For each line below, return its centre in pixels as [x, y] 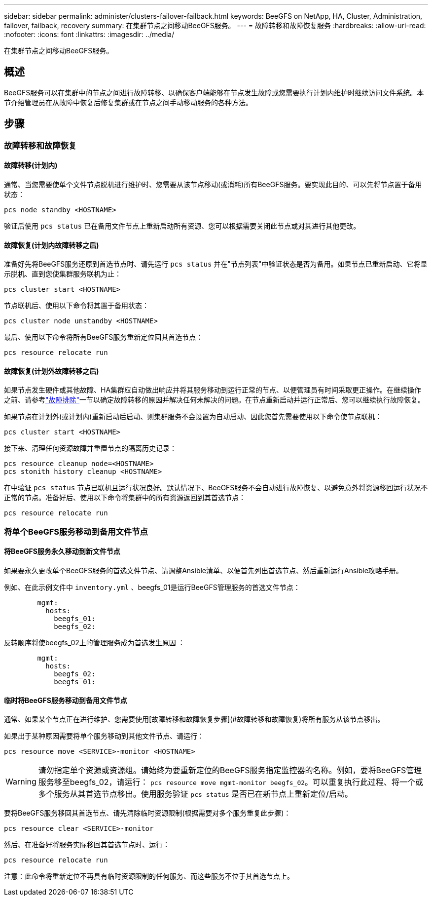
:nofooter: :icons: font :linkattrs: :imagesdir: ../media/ [89, 34]
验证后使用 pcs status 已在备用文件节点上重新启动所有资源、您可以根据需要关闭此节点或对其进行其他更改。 [182, 226]
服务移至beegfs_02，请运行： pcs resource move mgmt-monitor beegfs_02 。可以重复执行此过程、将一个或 [231, 782]
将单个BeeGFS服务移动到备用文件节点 [76, 531]
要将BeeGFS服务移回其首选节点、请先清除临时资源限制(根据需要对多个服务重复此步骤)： [147, 813]
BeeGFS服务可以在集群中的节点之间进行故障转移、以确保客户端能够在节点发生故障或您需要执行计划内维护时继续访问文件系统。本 [214, 92]
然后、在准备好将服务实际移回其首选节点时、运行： [87, 845]
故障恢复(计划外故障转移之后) [52, 371]
